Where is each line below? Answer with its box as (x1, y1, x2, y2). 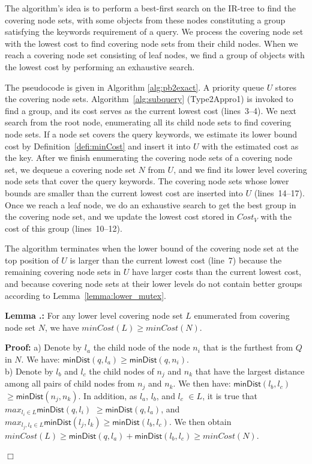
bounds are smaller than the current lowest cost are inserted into (5, 186, 243, 199)
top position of (5, 253, 59, 266)
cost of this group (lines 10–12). (5, 221, 122, 234)
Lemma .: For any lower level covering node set (5, 309, 183, 322)
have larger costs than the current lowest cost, (132, 265, 301, 278)
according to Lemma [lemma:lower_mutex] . (5, 289, 166, 301)
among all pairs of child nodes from (5, 377, 135, 390)
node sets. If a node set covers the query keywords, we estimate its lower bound (5, 127, 298, 140)
